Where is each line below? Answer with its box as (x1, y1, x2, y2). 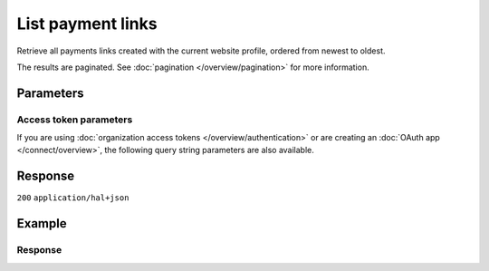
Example (16, 216, 67, 231)
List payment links (16, 14, 158, 34)
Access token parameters (16, 113, 133, 126)
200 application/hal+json (16, 193, 129, 203)
